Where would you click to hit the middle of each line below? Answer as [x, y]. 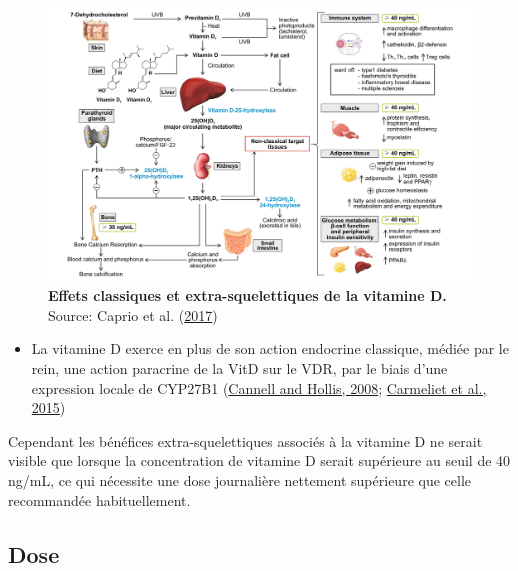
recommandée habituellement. [99, 499]
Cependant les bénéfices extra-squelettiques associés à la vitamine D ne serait [245, 440]
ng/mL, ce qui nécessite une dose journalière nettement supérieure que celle [239, 480]
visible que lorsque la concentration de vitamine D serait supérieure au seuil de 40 [259, 460]
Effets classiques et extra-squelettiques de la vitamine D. [247, 295]
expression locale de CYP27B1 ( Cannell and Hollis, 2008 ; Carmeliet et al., [259, 387]
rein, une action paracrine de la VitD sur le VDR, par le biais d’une [239, 368]
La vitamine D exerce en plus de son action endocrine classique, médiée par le [270, 348]
